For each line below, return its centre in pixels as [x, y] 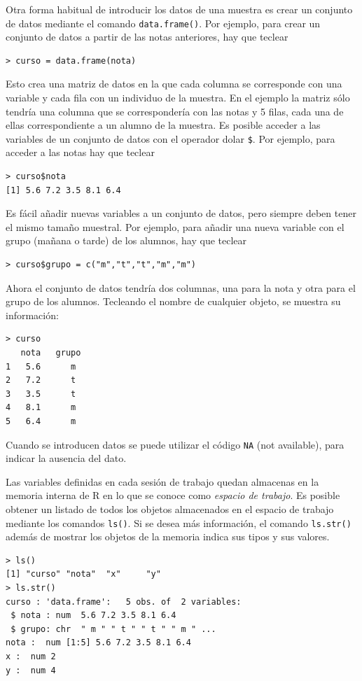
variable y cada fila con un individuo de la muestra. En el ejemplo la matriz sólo [178, 98]
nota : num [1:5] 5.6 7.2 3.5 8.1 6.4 [98, 643]
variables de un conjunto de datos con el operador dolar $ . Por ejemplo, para [170, 138]
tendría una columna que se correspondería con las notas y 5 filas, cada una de [175, 111]
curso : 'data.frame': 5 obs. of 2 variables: [124, 602]
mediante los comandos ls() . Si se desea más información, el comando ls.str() [179, 522]
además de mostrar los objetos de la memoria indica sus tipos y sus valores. [168, 536]
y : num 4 [31, 670]
